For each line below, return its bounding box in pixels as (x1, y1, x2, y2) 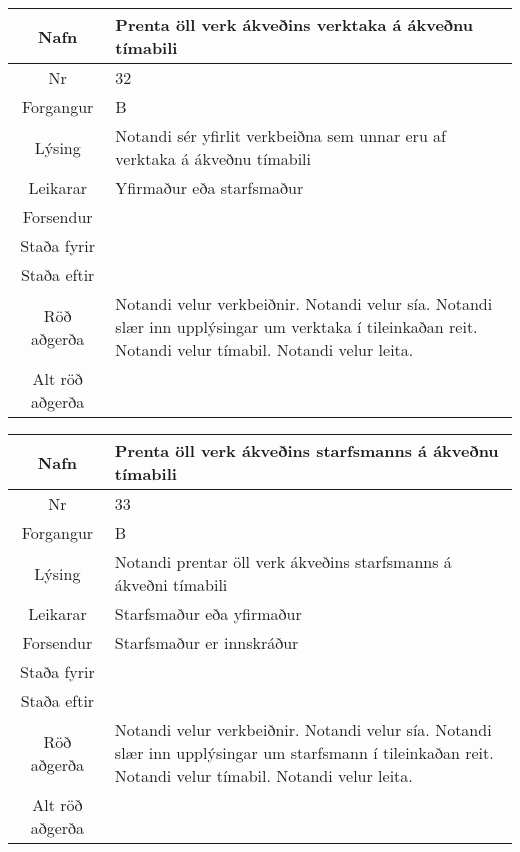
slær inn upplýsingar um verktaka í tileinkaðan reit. (115, 315, 478, 338)
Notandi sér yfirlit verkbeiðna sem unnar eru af (115, 124, 447, 147)
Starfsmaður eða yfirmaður (114, 602, 302, 625)
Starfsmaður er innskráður (114, 631, 299, 654)
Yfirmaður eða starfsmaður (115, 176, 304, 199)
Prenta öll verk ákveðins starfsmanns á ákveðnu (114, 439, 499, 462)
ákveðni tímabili (114, 573, 228, 596)
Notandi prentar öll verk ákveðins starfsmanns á (114, 550, 452, 573)
